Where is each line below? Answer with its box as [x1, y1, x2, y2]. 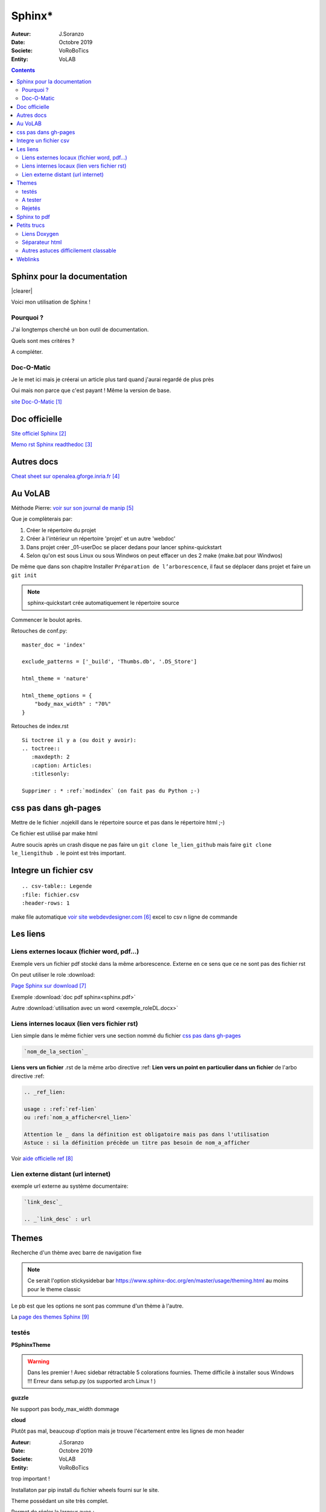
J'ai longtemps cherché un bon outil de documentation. [11, 326, 149, 333]
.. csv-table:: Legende [22, 883, 92, 890]
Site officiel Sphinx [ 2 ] [11, 429, 66, 437]
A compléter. [11, 348, 43, 355]
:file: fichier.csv [22, 891, 80, 898]
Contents [11, 67, 36, 74]
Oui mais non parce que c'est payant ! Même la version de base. [11, 387, 171, 394]
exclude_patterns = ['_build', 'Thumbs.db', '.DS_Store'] [22, 658, 197, 665]
